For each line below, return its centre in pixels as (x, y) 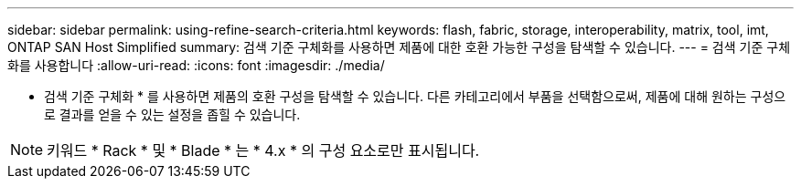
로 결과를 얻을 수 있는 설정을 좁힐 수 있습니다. (172, 114)
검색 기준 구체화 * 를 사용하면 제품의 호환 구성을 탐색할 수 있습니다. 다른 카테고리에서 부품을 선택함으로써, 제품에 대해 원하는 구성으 (415, 96)
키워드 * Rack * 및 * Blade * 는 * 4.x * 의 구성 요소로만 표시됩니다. (263, 150)
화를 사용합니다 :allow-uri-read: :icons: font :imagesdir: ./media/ (196, 65)
